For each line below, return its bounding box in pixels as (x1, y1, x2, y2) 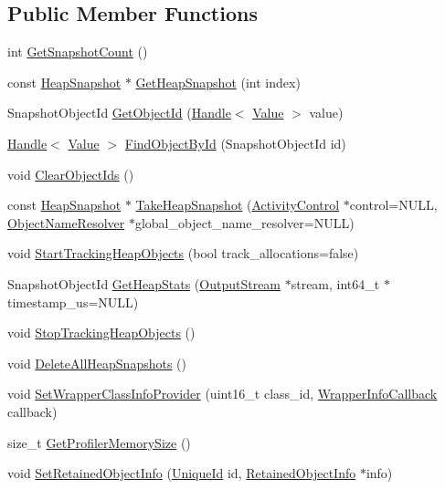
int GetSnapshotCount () (7, 42, 148, 61)
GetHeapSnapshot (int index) (135, 72, 301, 91)
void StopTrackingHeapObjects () (7, 323, 196, 342)
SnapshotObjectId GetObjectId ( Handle (7, 103, 231, 122)
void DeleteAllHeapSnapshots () (7, 353, 186, 372)
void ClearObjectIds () (7, 164, 134, 183)
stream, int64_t (291, 274, 380, 293)
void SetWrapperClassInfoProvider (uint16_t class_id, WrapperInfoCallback (7, 384, 438, 403)
